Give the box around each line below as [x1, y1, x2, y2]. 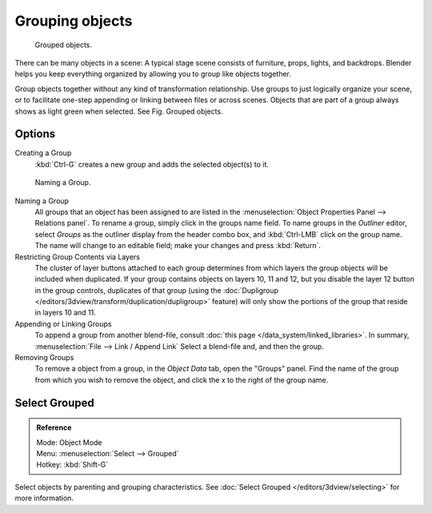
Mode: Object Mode [36, 437, 102, 447]
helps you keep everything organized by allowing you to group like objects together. [14, 69, 292, 79]
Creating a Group [14, 148, 72, 158]
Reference [36, 423, 72, 432]
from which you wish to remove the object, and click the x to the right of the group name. [34, 375, 329, 384]
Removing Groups [14, 353, 74, 363]
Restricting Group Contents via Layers [14, 252, 140, 262]
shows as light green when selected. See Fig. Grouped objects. [14, 106, 223, 116]
